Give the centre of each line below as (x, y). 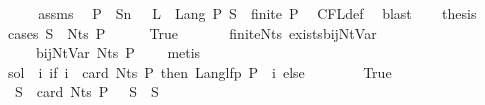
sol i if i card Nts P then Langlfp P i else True (199, 71)
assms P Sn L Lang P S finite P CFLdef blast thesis (257, 13)
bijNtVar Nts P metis (118, 52)
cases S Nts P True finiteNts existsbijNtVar (192, 32)
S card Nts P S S (86, 91)
